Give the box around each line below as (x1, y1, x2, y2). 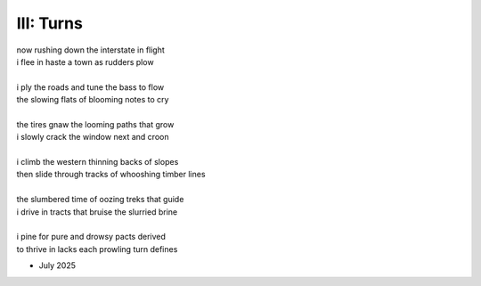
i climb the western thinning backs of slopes (16, 157, 179, 168)
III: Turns (16, 13, 84, 33)
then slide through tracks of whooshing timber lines (16, 169, 206, 180)
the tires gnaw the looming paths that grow (16, 118, 175, 129)
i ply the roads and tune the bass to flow (16, 81, 165, 93)
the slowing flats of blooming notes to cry (16, 94, 169, 105)
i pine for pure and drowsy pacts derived (16, 232, 167, 242)
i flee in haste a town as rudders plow (16, 56, 155, 67)
